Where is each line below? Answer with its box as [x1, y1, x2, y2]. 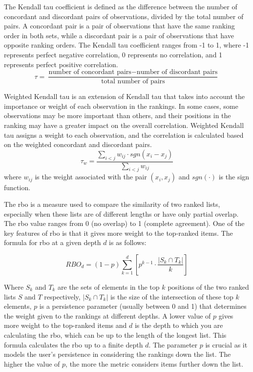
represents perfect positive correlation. [4, 59, 118, 69]
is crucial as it [205, 339, 248, 349]
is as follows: [109, 237, 147, 248]
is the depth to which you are [134, 320, 223, 330]
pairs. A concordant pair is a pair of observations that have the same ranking [4, 21, 235, 31]
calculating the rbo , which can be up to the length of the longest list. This [4, 329, 227, 340]
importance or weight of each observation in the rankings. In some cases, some [4, 100, 238, 111]
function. [4, 182, 31, 193]
